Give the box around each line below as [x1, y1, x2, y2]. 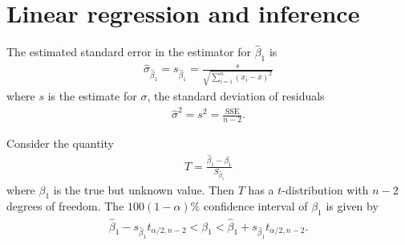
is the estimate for [47, 88, 137, 104]
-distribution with [281, 181, 369, 198]
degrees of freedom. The [6, 198, 124, 214]
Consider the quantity [6, 135, 114, 152]
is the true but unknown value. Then [53, 181, 235, 198]
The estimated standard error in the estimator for [6, 43, 251, 60]
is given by [326, 198, 379, 214]
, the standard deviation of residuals [147, 88, 325, 104]
